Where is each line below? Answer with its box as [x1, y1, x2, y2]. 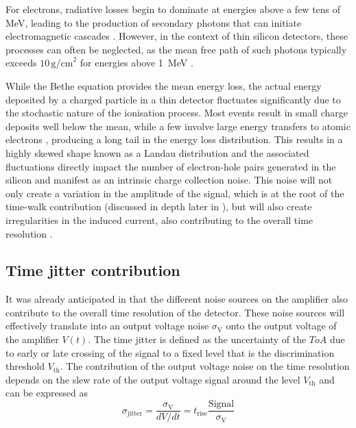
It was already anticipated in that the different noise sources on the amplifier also [5, 292, 348, 306]
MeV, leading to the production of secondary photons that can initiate [5, 15, 302, 29]
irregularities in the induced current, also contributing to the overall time [5, 212, 313, 227]
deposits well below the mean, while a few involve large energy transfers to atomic [5, 118, 351, 133]
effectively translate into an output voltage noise [5, 318, 209, 333]
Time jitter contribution [5, 260, 180, 281]
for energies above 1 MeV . [80, 55, 193, 70]
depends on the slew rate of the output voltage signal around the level [5, 372, 300, 386]
